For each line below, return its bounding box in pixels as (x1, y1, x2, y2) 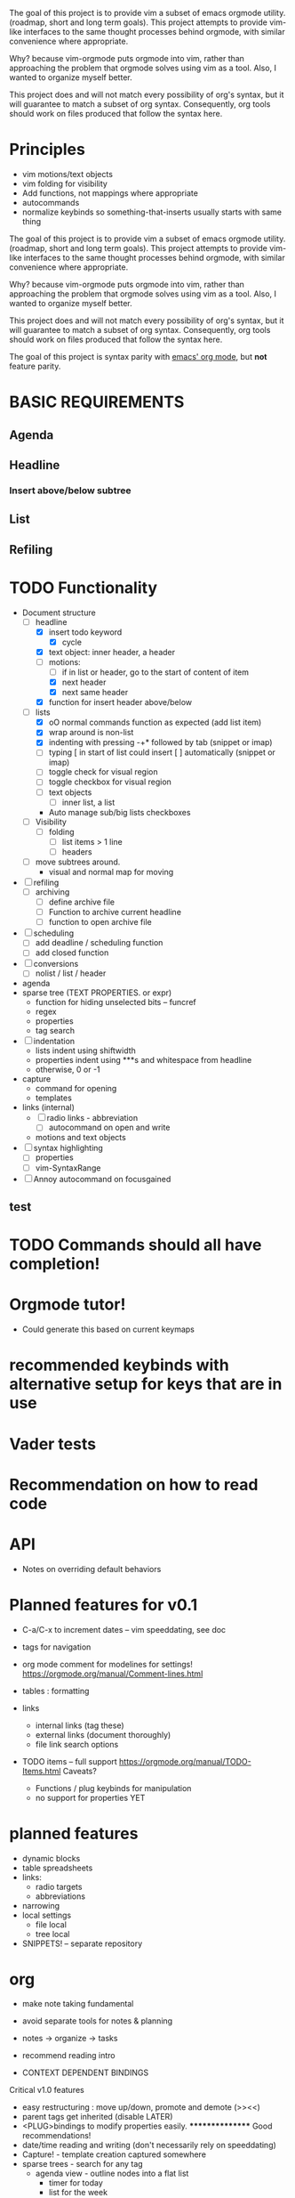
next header (61, 677, 107, 687)
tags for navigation (21, 1642, 92, 1652)
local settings (21, 1910, 72, 1920)
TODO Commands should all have (9, 1235, 262, 1255)
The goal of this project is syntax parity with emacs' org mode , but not (9, 351, 267, 361)
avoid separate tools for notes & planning (21, 2016, 173, 2026)
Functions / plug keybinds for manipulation (35, 1782, 192, 1793)
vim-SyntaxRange (35, 1162, 101, 1173)
